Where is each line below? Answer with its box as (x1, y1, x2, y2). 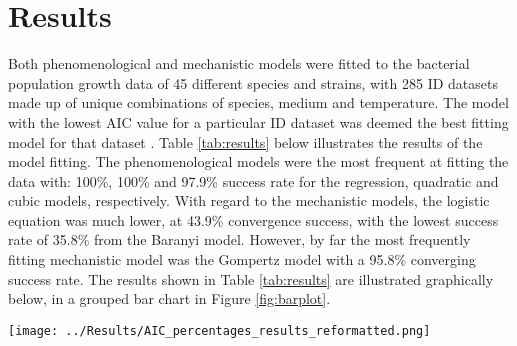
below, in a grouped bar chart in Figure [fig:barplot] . (8, 288, 331, 309)
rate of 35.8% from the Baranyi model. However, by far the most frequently (8, 229, 471, 250)
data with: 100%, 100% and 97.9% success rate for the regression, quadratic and (8, 170, 499, 191)
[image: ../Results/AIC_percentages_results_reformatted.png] (8, 323, 431, 338)
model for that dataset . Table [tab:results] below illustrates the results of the (8, 131, 483, 152)
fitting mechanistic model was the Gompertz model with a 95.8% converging (8, 249, 476, 270)
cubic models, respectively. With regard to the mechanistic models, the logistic (8, 190, 490, 211)
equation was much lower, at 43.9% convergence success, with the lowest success (8, 209, 499, 230)
